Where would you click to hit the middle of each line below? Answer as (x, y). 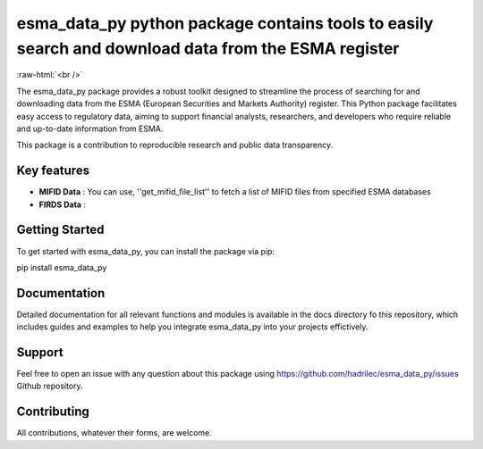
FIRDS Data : (63, 204)
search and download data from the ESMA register (208, 48)
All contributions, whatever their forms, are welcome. (114, 433)
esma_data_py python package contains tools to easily (225, 23)
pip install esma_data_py (62, 267)
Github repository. (50, 386)
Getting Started (60, 230)
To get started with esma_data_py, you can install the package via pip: (146, 251)
